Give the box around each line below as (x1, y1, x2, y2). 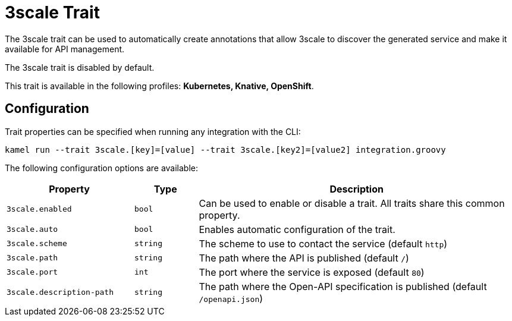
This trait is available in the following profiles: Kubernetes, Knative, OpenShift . (5, 80, 314, 91)
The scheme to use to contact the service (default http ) (199, 237, 448, 250)
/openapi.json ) (199, 292, 263, 304)
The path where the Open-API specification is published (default (199, 280, 487, 292)
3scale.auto (7, 225, 58, 234)
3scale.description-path (7, 288, 114, 297)
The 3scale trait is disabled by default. (5, 62, 155, 73)
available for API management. (5, 43, 125, 54)
